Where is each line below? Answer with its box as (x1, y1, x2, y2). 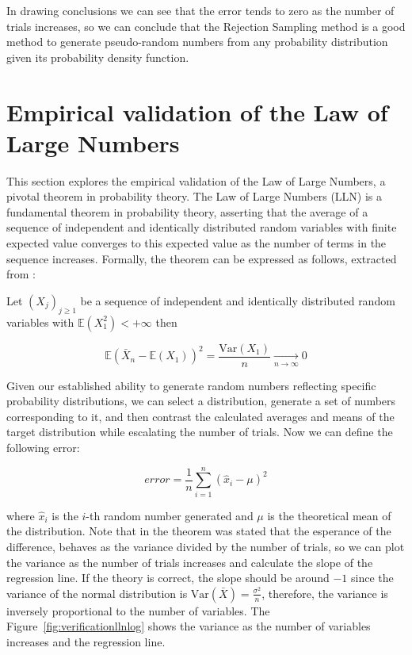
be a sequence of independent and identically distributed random (80, 292, 395, 308)
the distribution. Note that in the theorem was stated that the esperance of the (6, 523, 391, 539)
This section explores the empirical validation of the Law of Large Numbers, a (6, 172, 386, 189)
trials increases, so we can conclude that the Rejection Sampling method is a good (6, 17, 406, 34)
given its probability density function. (6, 48, 189, 65)
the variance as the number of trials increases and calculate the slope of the (6, 553, 373, 570)
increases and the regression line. (6, 633, 166, 649)
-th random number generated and (86, 507, 254, 523)
